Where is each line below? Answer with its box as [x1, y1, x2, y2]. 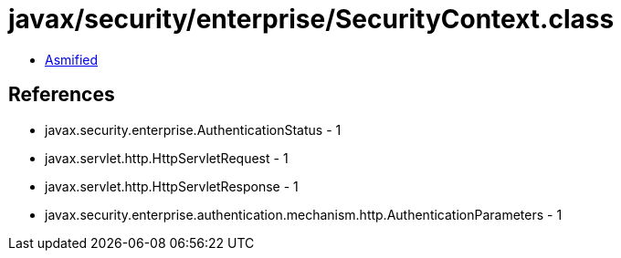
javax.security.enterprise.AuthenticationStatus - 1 [45, 121, 342, 138]
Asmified [45, 51, 99, 67]
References [8, 83, 115, 107]
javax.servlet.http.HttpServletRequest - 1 [45, 150, 289, 166]
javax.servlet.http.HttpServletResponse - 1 [45, 178, 299, 194]
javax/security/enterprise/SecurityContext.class [8, 4, 615, 35]
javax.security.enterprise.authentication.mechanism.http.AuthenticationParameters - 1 [45, 206, 563, 222]
